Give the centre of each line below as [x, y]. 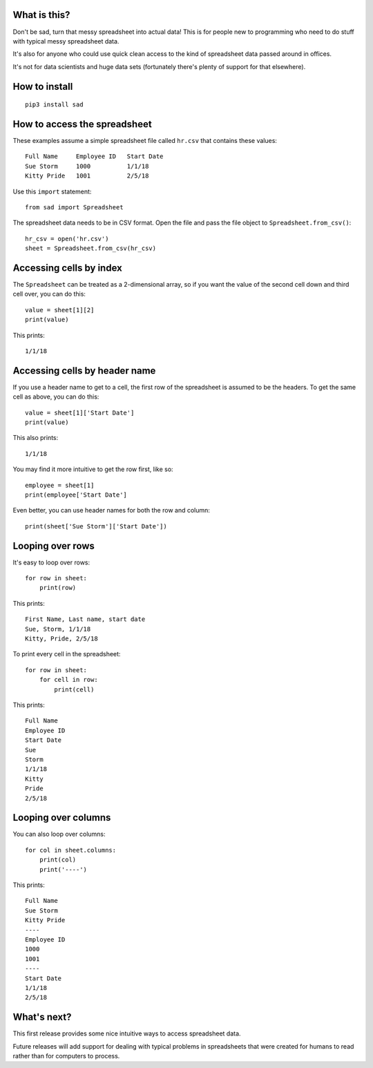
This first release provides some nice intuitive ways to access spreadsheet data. [127, 1033]
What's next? [42, 1017]
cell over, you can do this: [49, 294]
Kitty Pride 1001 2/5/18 [87, 176]
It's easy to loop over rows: [51, 562]
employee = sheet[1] [60, 485]
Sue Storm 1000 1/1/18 [87, 166]
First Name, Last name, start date [85, 619]
